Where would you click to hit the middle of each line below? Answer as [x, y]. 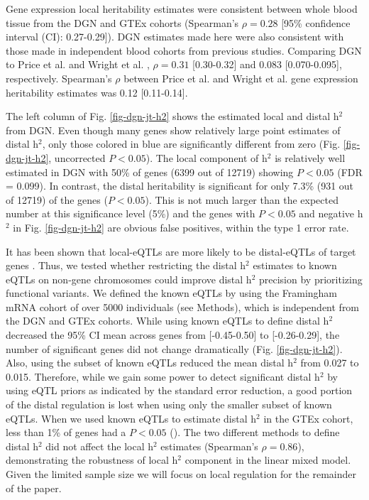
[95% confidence [316, 22]
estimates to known [295, 265]
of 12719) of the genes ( [57, 199]
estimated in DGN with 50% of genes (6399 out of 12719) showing [150, 172]
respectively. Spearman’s [59, 78]
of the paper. [34, 488]
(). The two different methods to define [255, 432]
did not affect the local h [99, 446]
